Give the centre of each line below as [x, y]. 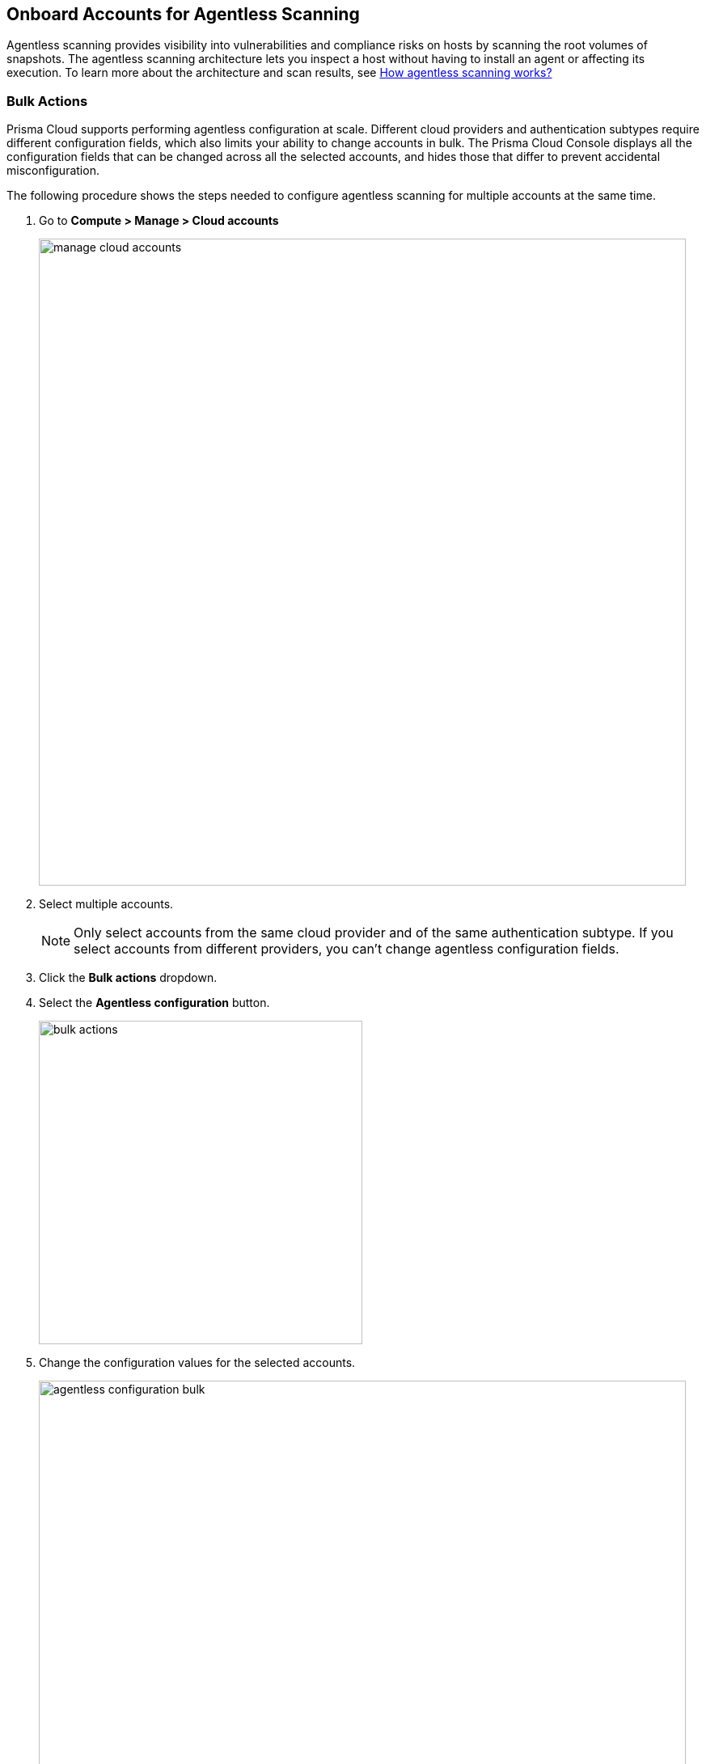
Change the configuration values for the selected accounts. [197, 1363]
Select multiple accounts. [106, 904]
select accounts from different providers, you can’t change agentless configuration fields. [347, 949]
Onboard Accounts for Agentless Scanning [183, 14]
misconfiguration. [53, 171]
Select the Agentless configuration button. [154, 1003]
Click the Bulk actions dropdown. [128, 978]
